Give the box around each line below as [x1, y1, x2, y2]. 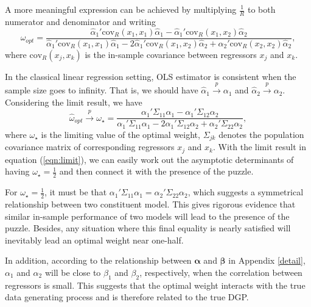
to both [247, 3, 276, 15]
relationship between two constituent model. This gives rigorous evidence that [5, 198, 296, 211]
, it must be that [44, 186, 107, 198]
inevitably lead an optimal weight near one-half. [5, 233, 184, 246]
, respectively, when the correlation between [139, 265, 302, 278]
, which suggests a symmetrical [187, 186, 304, 198]
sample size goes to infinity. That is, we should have [5, 84, 198, 96]
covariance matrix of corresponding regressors [5, 140, 175, 153]
